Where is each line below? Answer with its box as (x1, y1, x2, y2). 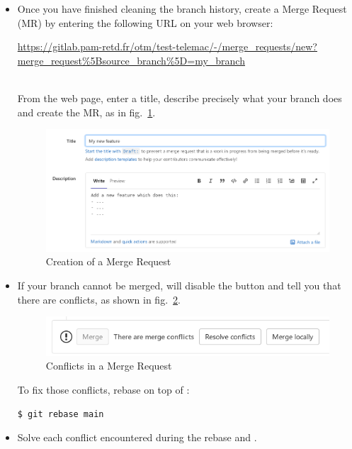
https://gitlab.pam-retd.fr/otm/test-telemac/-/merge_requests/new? (17, 39, 317, 54)
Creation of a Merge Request (45, 254, 171, 269)
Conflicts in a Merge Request (45, 358, 172, 373)
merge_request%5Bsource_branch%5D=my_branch (17, 52, 245, 67)
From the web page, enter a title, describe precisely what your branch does (17, 90, 342, 105)
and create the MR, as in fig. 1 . (17, 104, 156, 119)
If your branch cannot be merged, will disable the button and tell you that (17, 277, 341, 292)
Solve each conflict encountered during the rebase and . (17, 430, 257, 445)
